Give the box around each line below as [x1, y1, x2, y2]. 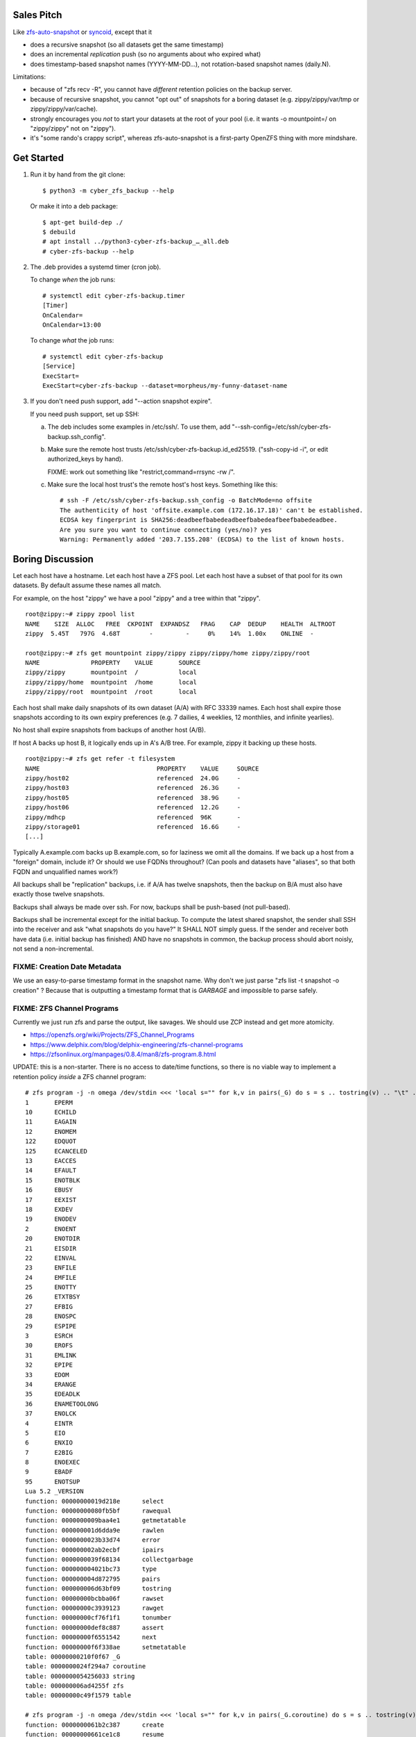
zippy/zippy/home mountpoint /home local [25, 678, 198, 686]
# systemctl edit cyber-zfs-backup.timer [42, 292, 185, 299]
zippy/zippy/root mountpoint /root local [25, 688, 198, 696]
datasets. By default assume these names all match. [12, 581, 162, 590]
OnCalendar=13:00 [42, 321, 101, 329]
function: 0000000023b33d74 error [25, 1536, 161, 1544]
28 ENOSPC [25, 1312, 77, 1320]
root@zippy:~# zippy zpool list [25, 610, 135, 618]
